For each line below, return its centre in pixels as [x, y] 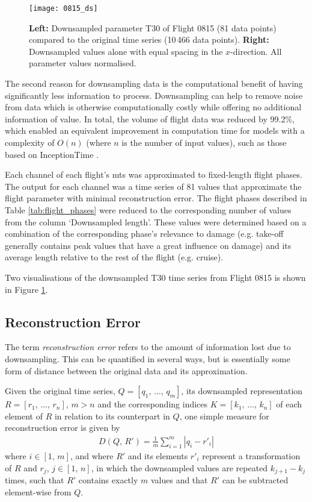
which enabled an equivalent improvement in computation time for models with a [155, 130]
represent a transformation [251, 455]
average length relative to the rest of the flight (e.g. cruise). [114, 257]
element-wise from [38, 491]
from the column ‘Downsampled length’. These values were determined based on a [156, 221]
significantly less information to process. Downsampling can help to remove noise [154, 95]
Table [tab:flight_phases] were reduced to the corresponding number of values [148, 209]
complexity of [30, 142]
